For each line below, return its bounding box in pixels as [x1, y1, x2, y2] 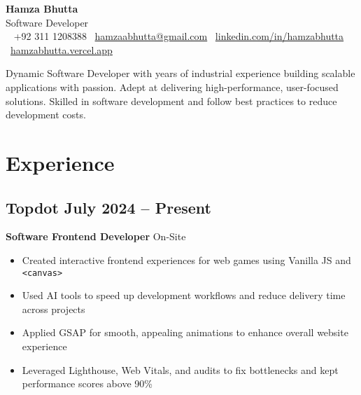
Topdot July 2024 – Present [6, 196, 211, 218]
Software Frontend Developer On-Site [6, 229, 186, 244]
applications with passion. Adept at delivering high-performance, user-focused [6, 79, 339, 94]
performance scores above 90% [22, 376, 153, 391]
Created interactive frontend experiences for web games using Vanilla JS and [22, 252, 351, 267]
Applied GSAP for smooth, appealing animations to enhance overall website [22, 325, 348, 340]
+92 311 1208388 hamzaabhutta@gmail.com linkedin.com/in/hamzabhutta [13, 29, 344, 43]
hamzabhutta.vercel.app [10, 42, 113, 57]
